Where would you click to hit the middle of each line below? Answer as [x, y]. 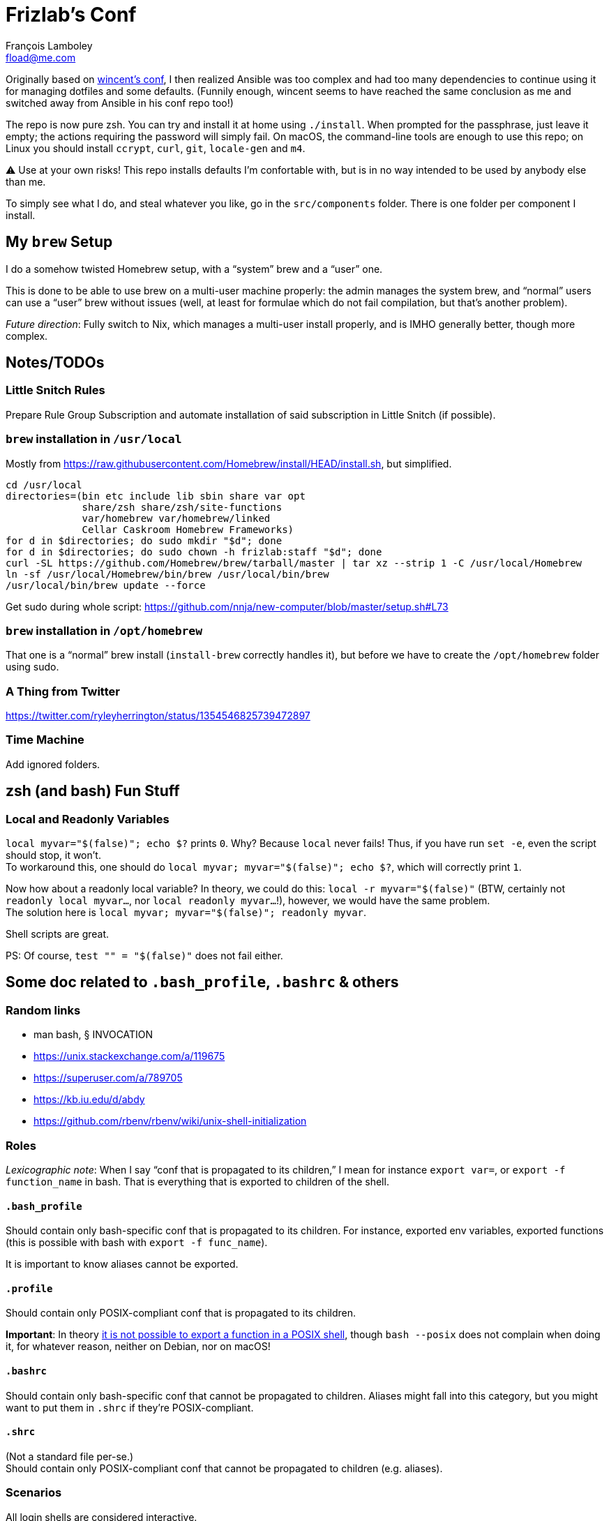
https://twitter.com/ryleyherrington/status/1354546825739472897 [158, 716]
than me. [26, 181]
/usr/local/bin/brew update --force [106, 585]
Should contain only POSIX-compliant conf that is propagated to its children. [181, 1313]
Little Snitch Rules [55, 390]
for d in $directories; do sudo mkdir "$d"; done [144, 540]
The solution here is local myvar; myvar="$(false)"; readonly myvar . [186, 913]
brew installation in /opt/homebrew [104, 630]
